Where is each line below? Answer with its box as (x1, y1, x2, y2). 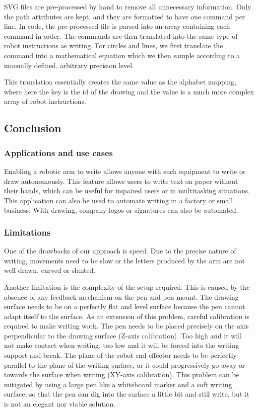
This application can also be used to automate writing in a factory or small (4, 195, 233, 205)
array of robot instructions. (4, 96, 87, 106)
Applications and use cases (4, 146, 113, 159)
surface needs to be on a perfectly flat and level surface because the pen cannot (4, 301, 245, 312)
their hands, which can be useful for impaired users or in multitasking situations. (4, 185, 250, 196)
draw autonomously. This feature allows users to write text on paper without (4, 175, 238, 186)
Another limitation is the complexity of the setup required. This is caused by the (4, 281, 250, 292)
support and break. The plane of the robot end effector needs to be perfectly (4, 350, 237, 360)
